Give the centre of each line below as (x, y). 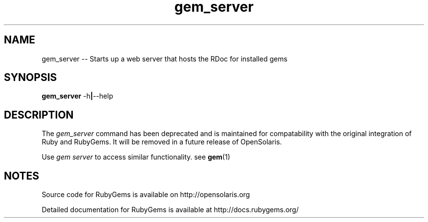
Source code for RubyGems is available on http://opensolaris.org (146, 195)
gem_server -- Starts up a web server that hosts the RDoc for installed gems (165, 59)
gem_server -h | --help (77, 96)
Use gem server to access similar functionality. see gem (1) (136, 157)
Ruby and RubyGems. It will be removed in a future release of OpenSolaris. (162, 142)
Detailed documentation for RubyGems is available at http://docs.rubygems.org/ (170, 210)
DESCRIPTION (39, 115)
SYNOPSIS (31, 78)
